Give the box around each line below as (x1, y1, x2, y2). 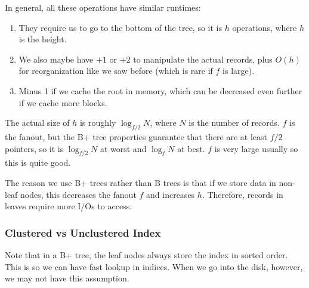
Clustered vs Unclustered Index (5, 225, 161, 240)
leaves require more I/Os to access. (5, 200, 132, 212)
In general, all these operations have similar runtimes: (5, 1, 201, 13)
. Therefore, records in (202, 188, 283, 200)
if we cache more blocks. (18, 96, 107, 109)
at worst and (100, 142, 147, 154)
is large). (223, 64, 255, 77)
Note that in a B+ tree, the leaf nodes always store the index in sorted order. (5, 248, 288, 261)
